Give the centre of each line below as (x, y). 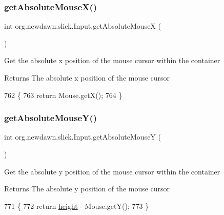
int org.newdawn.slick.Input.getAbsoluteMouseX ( (83, 26)
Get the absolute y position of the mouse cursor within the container (112, 171)
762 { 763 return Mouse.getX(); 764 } (63, 95)
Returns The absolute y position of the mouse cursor (87, 189)
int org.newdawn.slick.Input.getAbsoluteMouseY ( (83, 137)
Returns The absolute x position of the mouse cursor (87, 77)
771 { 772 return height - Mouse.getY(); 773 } (77, 206)
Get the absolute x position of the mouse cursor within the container (112, 60)
